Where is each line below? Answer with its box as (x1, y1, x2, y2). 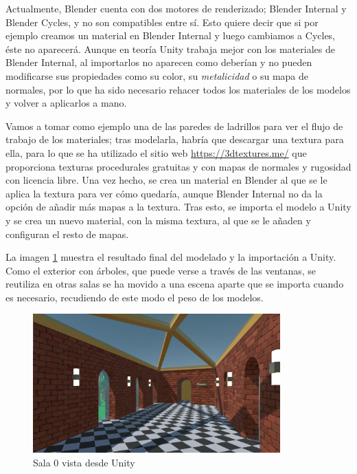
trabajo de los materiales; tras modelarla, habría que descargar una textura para (5, 132, 344, 147)
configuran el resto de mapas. (5, 226, 129, 241)
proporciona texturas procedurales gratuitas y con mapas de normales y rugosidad (5, 159, 352, 173)
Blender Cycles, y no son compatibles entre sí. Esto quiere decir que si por (5, 14, 319, 29)
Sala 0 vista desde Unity (33, 455, 135, 470)
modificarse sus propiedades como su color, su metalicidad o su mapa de (5, 68, 309, 83)
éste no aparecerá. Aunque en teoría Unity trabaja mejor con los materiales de (5, 41, 335, 56)
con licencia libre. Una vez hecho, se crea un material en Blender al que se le (5, 173, 327, 187)
